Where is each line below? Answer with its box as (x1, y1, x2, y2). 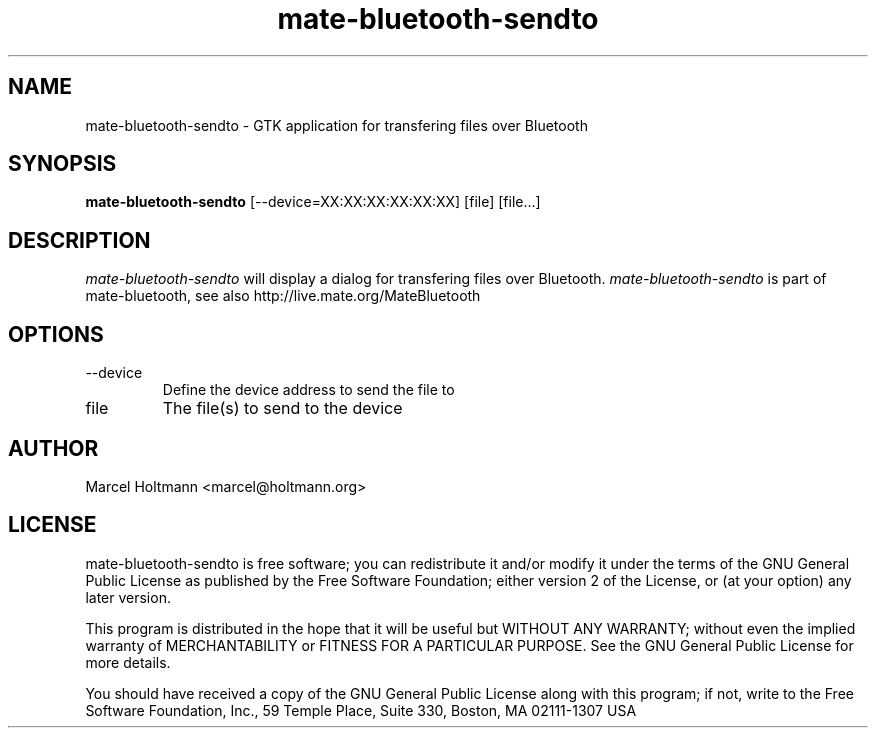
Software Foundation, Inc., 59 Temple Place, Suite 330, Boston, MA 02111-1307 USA (85, 701, 637, 719)
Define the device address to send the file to (162, 381, 455, 399)
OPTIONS (8, 321, 104, 347)
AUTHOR (8, 435, 99, 461)
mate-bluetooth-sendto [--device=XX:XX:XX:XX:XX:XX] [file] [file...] (85, 193, 541, 211)
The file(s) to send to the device (162, 398, 403, 419)
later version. (85, 588, 171, 606)
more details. (85, 653, 171, 671)
